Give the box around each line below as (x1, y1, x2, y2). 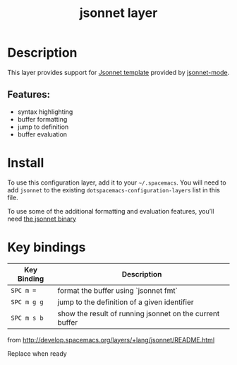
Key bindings (7, 239, 86, 255)
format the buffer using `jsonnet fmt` (57, 285, 178, 295)
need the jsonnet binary (7, 214, 76, 223)
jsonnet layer (79, 5, 158, 21)
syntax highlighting (17, 108, 73, 116)
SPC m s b (11, 313, 44, 322)
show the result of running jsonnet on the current (57, 308, 220, 318)
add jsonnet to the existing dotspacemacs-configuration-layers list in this (7, 185, 220, 194)
